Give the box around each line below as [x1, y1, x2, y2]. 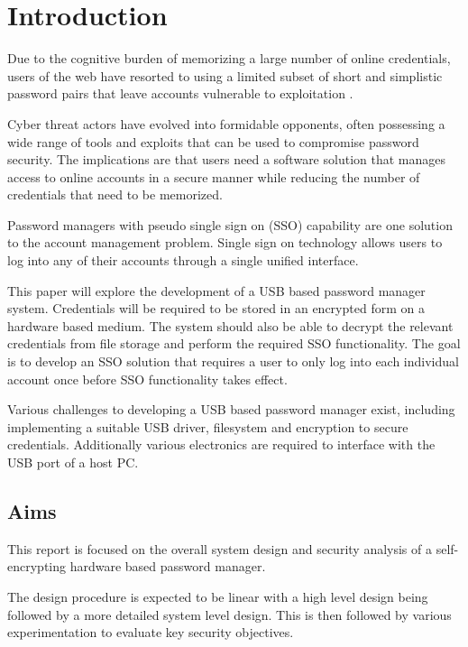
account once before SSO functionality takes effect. [7, 369, 288, 388]
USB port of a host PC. [7, 453, 139, 471]
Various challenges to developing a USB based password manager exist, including [7, 400, 455, 419]
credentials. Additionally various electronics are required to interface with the [7, 435, 436, 454]
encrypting [7, 557, 67, 576]
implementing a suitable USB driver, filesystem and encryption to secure [7, 417, 408, 436]
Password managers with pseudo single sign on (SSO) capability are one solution [7, 215, 453, 234]
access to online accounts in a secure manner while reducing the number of [7, 167, 420, 186]
